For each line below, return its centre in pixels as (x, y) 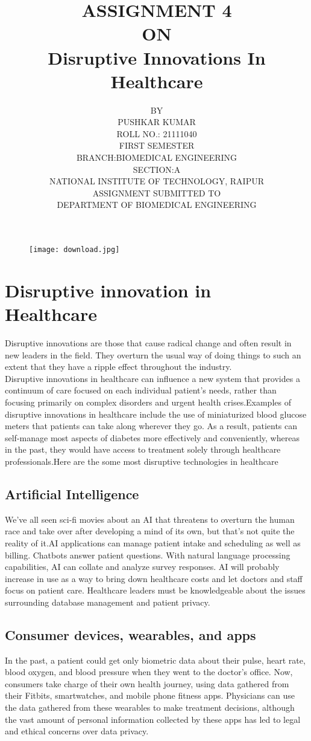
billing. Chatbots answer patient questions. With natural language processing (148, 555)
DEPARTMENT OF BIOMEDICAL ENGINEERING (157, 205)
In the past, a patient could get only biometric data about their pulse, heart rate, (155, 660)
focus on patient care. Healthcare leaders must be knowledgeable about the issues (155, 590)
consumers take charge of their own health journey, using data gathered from (147, 683)
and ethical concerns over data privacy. (77, 731)
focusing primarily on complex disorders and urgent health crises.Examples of (148, 402)
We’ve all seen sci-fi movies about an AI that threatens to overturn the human (150, 519)
